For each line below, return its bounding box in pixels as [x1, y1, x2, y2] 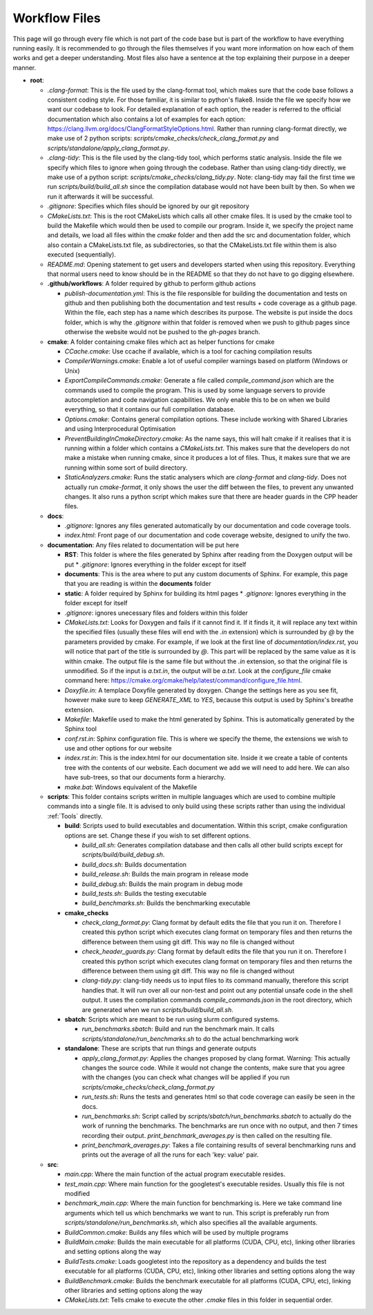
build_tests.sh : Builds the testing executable [82, 889, 207, 897]
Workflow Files [12, 10, 101, 26]
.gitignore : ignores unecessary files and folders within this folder [64, 609, 248, 617]
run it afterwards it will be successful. [47, 192, 155, 201]
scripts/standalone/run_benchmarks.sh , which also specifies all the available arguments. [64, 1218, 318, 1227]
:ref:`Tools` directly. [47, 811, 103, 820]
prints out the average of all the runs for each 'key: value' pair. [82, 1150, 259, 1159]
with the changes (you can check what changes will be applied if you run [82, 1073, 290, 1082]
